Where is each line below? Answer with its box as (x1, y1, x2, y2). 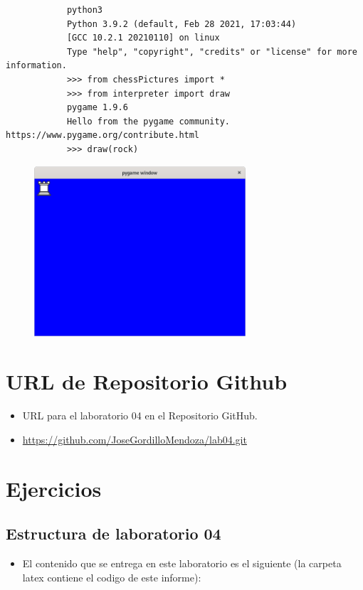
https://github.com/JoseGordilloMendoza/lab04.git (22, 431, 247, 446)
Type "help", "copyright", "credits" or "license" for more (66, 46, 357, 57)
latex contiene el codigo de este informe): (22, 569, 201, 584)
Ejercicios (6, 473, 102, 503)
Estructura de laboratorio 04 (6, 522, 221, 545)
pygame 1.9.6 (66, 102, 128, 113)
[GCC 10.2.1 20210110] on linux (66, 33, 220, 43)
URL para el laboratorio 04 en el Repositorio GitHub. (22, 408, 258, 423)
